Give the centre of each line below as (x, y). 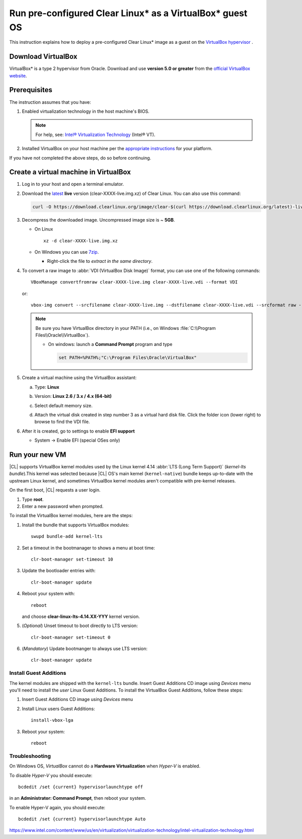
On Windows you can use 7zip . (67, 252)
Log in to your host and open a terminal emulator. (73, 184)
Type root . (33, 499)
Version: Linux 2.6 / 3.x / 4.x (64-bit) (73, 396)
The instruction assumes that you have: (50, 102)
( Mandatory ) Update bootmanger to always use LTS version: (85, 649)
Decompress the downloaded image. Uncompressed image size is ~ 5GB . (98, 220)
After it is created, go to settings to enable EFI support (79, 431)
